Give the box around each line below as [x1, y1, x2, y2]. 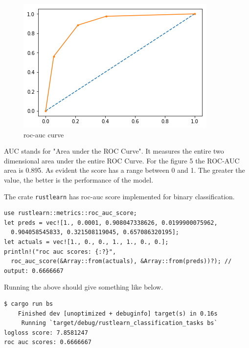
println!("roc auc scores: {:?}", [4, 248, 116, 255]
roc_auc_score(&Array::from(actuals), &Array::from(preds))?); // [11, 258, 232, 265]
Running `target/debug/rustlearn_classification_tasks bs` [21, 320, 218, 327]
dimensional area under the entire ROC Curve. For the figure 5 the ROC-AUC [4, 155, 240, 165]
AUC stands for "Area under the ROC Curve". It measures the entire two [4, 146, 224, 156]
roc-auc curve [23, 129, 64, 139]
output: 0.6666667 [4, 267, 64, 274]
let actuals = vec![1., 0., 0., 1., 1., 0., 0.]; [4, 239, 169, 245]
